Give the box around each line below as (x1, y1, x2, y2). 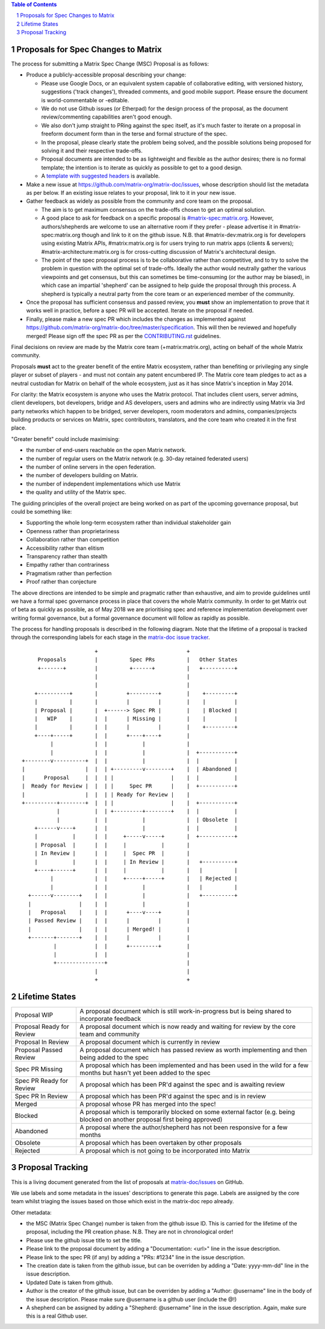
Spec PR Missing (14, 1065, 63, 1073)
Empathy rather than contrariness (26, 561, 110, 569)
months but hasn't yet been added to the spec (79, 1068, 211, 1077)
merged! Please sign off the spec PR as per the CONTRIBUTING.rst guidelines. (26, 332, 221, 339)
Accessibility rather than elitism (26, 544, 105, 552)
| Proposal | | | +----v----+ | (28, 908, 190, 916)
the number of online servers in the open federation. (26, 463, 156, 470)
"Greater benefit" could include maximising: (11, 435, 120, 442)
